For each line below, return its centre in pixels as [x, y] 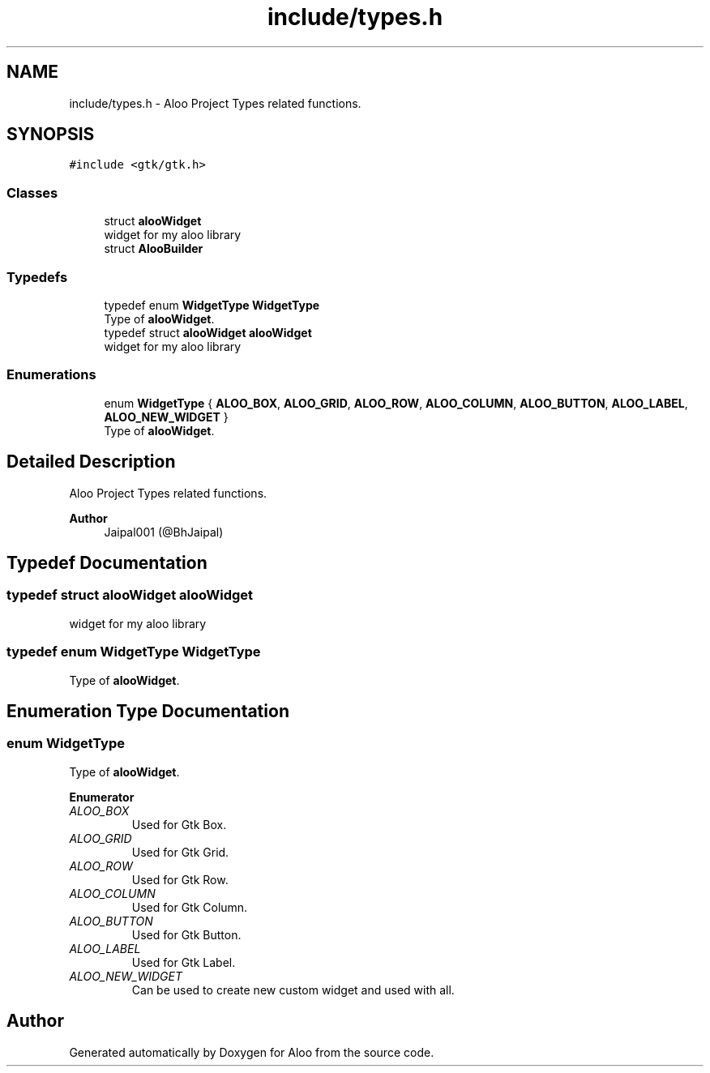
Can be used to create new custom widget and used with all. [293, 990]
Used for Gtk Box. [179, 824]
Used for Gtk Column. [190, 907]
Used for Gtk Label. [184, 962]
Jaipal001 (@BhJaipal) [164, 532]
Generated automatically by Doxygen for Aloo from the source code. [252, 1052]
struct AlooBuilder [154, 249]
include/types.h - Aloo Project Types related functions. [215, 103]
